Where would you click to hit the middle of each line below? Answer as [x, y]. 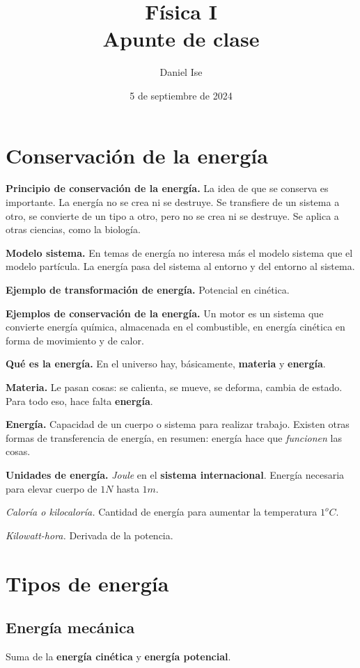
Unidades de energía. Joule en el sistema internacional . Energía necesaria [175, 474]
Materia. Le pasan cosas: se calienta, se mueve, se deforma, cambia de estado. [174, 387]
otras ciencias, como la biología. [73, 229]
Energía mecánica [70, 627]
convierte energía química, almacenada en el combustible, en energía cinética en [175, 327]
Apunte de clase [181, 39]
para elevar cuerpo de [52, 488]
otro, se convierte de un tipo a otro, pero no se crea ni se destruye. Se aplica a [172, 215]
